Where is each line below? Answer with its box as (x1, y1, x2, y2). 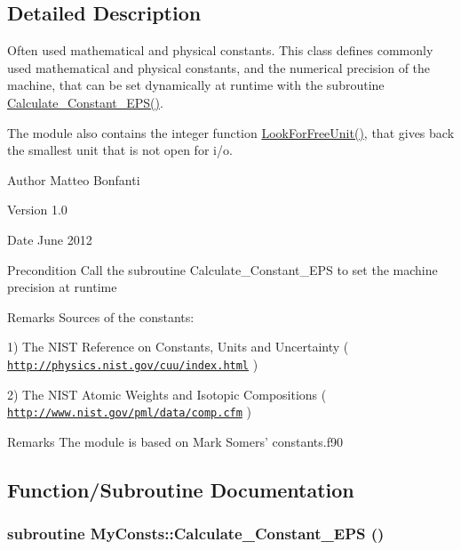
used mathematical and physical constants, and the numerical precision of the (7, 58, 431, 77)
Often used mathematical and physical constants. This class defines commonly (7, 41, 433, 60)
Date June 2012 (7, 230, 92, 248)
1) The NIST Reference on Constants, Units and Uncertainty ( (7, 337, 349, 356)
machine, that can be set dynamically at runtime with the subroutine (7, 76, 385, 94)
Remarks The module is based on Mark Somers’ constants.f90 (7, 432, 343, 450)
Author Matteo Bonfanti (7, 170, 140, 189)
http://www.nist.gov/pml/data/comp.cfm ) (7, 402, 251, 421)
